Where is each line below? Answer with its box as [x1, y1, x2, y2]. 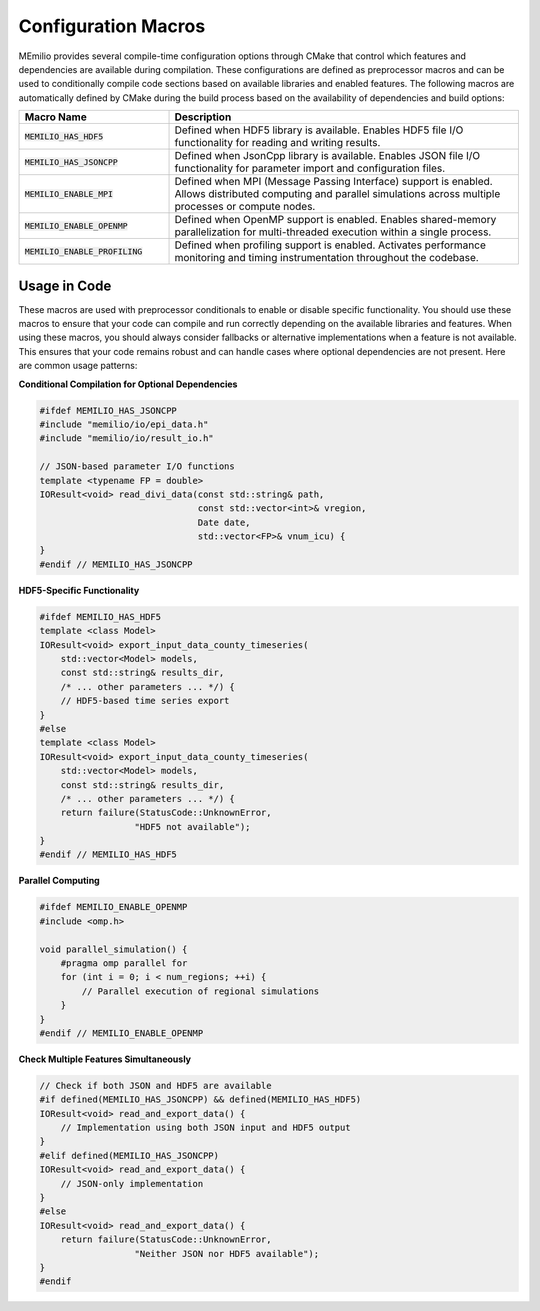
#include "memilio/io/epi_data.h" [39, 418, 209, 430]
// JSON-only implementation [60, 1178, 204, 1189]
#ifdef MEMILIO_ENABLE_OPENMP [39, 901, 188, 913]
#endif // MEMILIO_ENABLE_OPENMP [39, 1027, 204, 1039]
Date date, [197, 516, 251, 528]
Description [174, 110, 232, 124]
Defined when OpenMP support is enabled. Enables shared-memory [174, 213, 497, 227]
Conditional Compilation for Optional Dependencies [18, 378, 238, 390]
